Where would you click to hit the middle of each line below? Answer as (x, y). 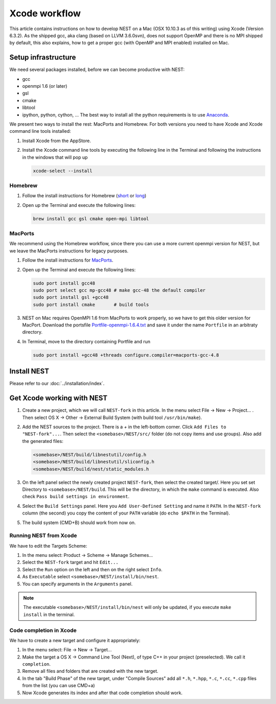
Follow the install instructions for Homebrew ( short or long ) (84, 196)
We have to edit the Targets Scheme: (48, 546)
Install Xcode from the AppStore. (57, 140)
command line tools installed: (40, 131)
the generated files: (43, 441)
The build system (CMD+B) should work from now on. (79, 522)
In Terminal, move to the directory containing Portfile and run (86, 341)
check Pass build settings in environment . (76, 497)
